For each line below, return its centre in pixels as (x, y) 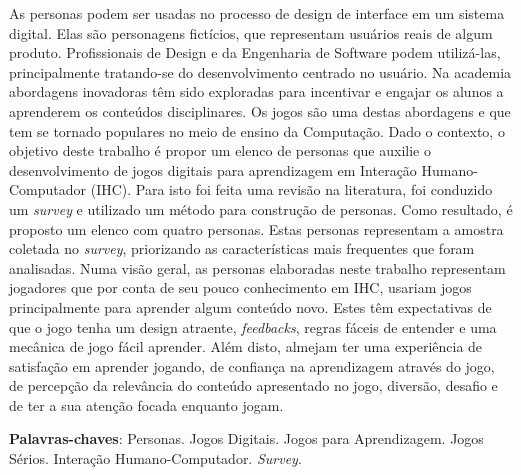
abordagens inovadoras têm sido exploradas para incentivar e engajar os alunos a (256, 91)
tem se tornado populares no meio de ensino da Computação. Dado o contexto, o (257, 130)
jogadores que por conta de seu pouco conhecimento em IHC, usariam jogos (240, 287)
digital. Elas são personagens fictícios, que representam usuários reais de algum (251, 32)
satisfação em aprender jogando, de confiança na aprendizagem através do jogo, (252, 365)
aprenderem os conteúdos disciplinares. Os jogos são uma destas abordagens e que (260, 110)
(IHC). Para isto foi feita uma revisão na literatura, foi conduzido (291, 189)
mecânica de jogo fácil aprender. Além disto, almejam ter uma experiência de (246, 346)
